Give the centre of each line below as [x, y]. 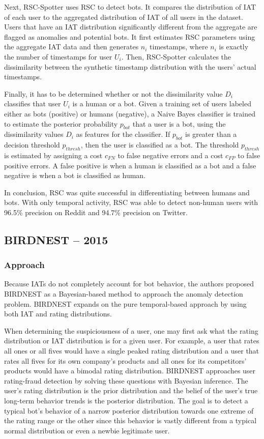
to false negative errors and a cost [170, 155]
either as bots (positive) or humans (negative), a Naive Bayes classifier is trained [130, 113]
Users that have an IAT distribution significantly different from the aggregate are [131, 27]
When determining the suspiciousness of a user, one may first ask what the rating [131, 330]
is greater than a [211, 134]
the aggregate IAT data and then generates [71, 47]
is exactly [234, 47]
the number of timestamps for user [58, 56]
